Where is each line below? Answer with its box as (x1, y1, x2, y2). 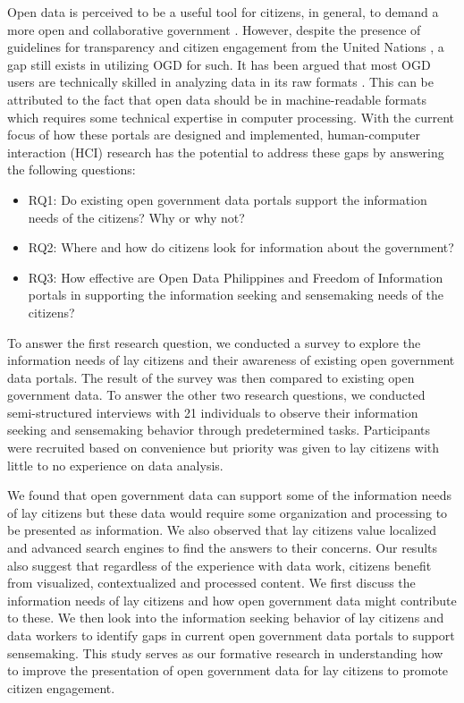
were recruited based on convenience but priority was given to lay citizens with (7, 438, 439, 457)
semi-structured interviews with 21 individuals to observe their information (7, 402, 418, 421)
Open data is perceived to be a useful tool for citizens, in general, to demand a (7, 3, 439, 21)
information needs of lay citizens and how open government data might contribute (7, 590, 457, 609)
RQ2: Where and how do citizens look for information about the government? (28, 238, 454, 257)
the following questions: (7, 160, 136, 179)
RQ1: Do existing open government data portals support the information (28, 190, 427, 208)
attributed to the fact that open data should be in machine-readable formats (7, 89, 426, 108)
